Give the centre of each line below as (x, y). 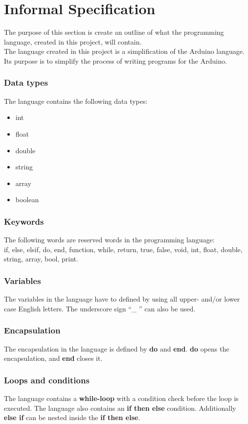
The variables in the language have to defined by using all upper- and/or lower (122, 299)
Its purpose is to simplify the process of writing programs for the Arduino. (115, 60)
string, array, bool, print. (41, 259)
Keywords (24, 221)
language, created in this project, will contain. (73, 41)
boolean (27, 200)
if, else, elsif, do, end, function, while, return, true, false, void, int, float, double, (123, 249)
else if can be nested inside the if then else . (72, 417)
